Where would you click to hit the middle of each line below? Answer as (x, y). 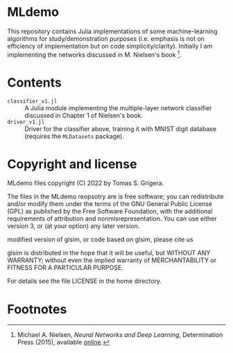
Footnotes (37, 309)
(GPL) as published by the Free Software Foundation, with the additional (110, 212)
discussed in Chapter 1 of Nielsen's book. (84, 115)
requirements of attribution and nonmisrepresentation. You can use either (112, 218)
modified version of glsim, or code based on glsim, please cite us (100, 239)
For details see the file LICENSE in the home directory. (84, 281)
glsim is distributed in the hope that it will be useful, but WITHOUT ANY (109, 253)
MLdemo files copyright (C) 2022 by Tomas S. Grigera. (86, 183)
